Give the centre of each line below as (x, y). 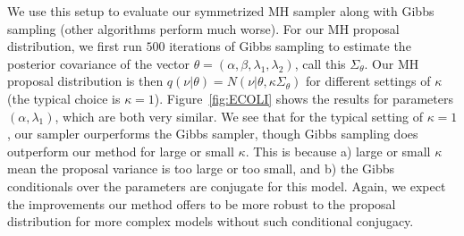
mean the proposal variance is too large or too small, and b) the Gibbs (201, 169)
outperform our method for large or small (121, 151)
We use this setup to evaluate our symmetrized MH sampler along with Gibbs (221, 11)
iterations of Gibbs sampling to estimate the (290, 46)
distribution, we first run (75, 46)
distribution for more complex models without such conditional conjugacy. (211, 221)
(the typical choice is (64, 98)
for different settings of (368, 81)
